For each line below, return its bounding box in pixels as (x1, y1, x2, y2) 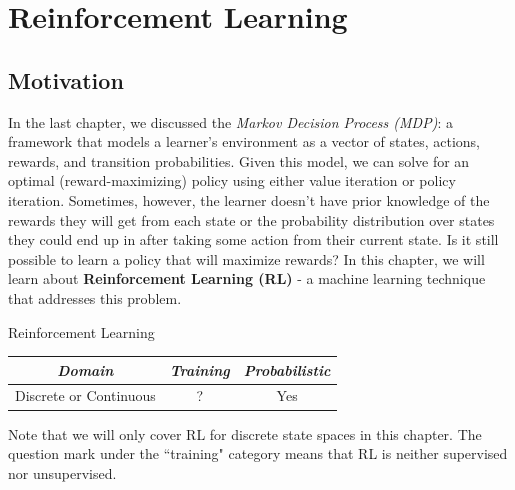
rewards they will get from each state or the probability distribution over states (8, 209, 495, 230)
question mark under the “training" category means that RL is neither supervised (8, 443, 508, 464)
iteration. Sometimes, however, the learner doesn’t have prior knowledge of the (8, 189, 490, 210)
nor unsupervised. (8, 462, 117, 483)
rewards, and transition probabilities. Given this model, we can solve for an (8, 150, 470, 171)
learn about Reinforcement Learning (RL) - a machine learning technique (8, 268, 486, 289)
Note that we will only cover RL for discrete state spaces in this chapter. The (8, 423, 482, 444)
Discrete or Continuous (15, 385, 156, 406)
